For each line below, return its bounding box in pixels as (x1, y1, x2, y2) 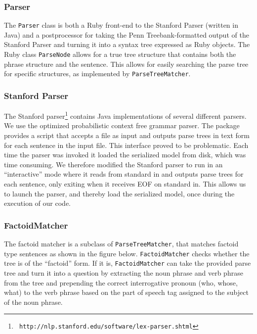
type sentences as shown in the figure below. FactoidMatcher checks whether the (4, 248, 250, 258)
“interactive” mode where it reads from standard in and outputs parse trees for (4, 169, 244, 179)
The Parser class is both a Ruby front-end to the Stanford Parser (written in (4, 20, 238, 30)
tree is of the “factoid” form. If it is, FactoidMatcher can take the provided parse (4, 258, 251, 268)
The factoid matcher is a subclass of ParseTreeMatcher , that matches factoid (4, 239, 239, 248)
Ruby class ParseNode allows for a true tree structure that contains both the (4, 49, 236, 59)
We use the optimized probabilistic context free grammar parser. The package (4, 120, 240, 131)
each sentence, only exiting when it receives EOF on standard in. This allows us (4, 179, 246, 189)
